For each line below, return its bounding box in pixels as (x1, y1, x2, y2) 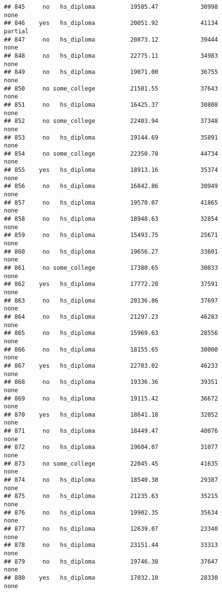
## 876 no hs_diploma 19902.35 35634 (4, 509, 218, 516)
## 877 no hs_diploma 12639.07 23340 (4, 525, 218, 532)
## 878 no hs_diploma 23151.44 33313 (4, 542, 218, 549)
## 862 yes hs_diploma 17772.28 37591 (4, 281, 218, 288)
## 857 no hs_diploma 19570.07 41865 (4, 199, 218, 206)
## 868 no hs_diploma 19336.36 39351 (4, 379, 218, 386)
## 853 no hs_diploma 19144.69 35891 (4, 134, 218, 141)
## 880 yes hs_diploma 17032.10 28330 (4, 574, 218, 581)
